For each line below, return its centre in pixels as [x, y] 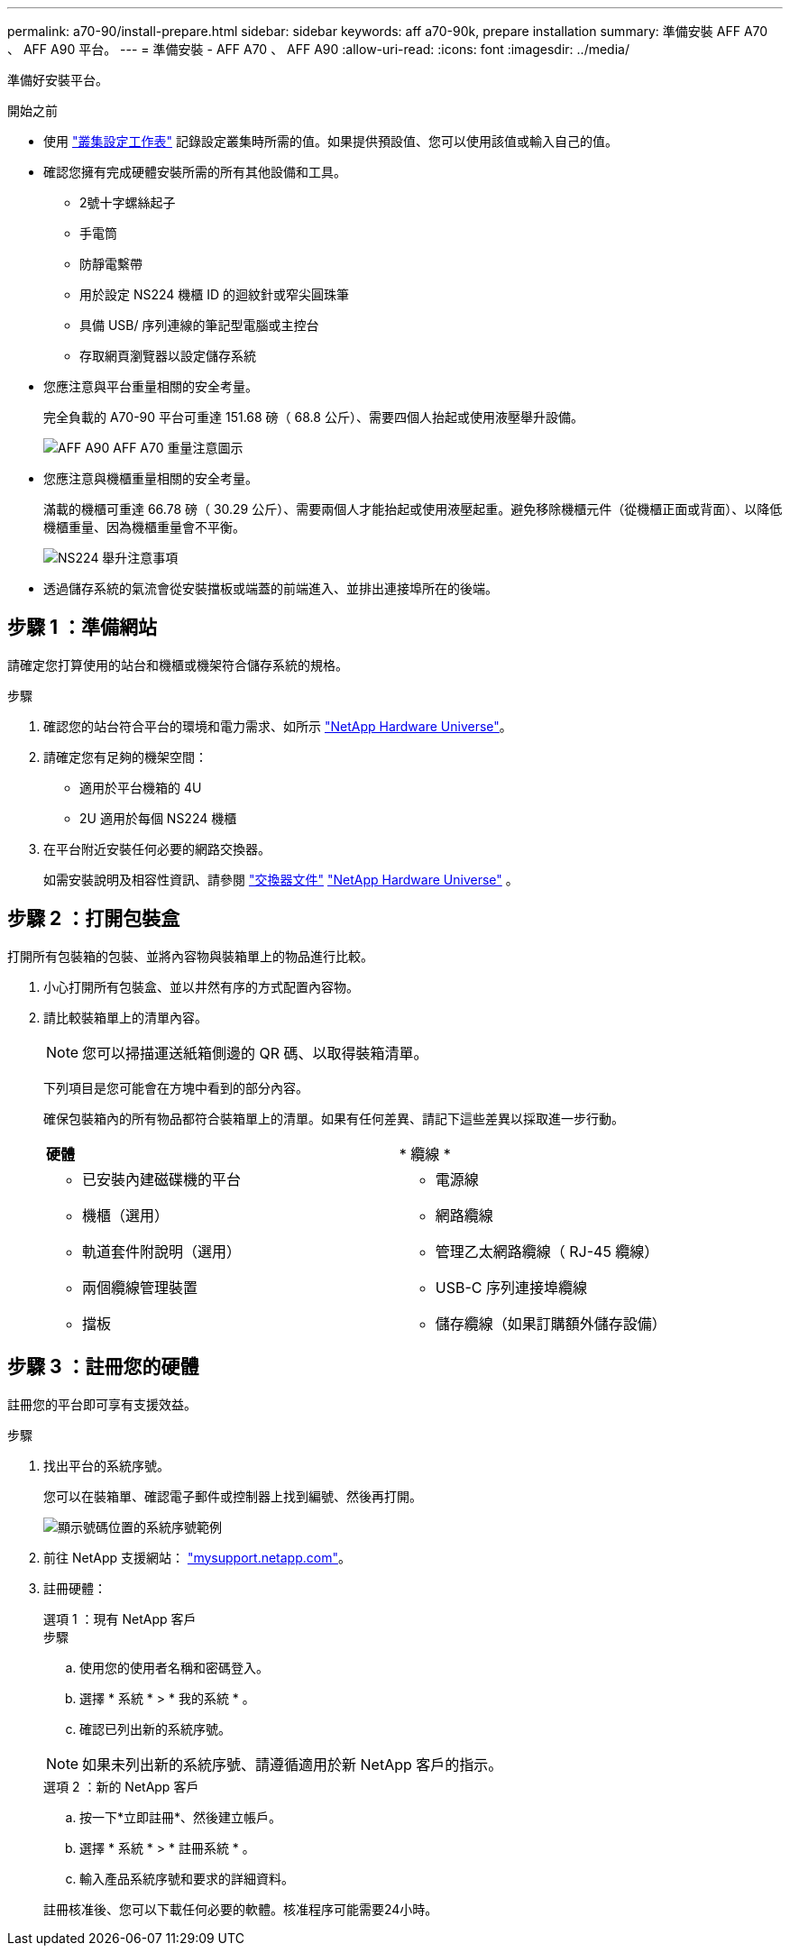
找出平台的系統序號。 [106, 1465]
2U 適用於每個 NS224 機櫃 [158, 818]
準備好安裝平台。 [58, 80]
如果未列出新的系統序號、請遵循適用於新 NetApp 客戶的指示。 [293, 1764]
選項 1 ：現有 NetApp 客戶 [120, 1618]
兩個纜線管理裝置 [140, 1287]
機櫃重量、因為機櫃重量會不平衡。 [144, 527]
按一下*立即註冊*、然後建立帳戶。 [181, 1817]
